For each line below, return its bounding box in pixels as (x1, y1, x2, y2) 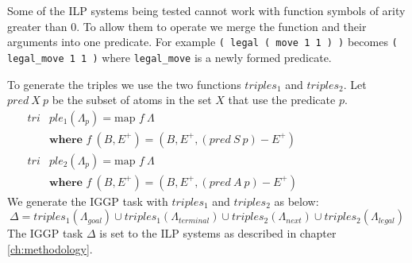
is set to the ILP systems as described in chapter (99, 225, 337, 242)
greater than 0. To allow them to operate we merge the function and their (7, 17, 367, 34)
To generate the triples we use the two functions (7, 75, 241, 92)
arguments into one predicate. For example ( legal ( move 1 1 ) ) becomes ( (7, 33, 398, 50)
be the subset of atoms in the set (52, 91, 212, 108)
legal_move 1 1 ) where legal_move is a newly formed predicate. (7, 48, 332, 65)
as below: (274, 192, 319, 209)
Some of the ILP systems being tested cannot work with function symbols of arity (7, 2, 406, 18)
